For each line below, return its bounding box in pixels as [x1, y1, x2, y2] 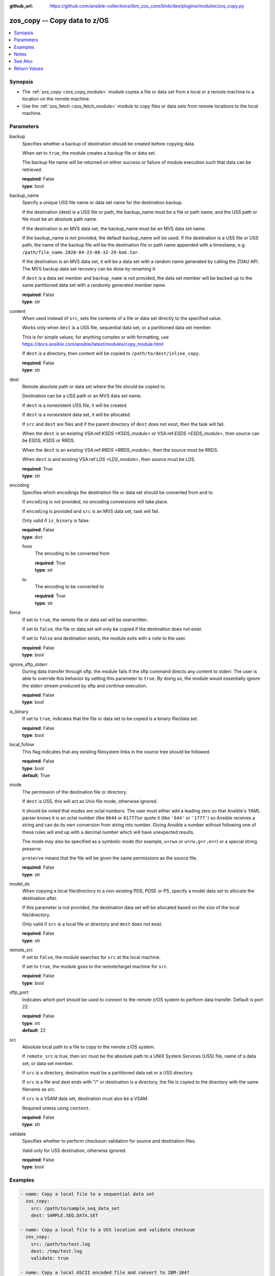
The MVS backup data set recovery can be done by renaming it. [22, 265, 157, 272]
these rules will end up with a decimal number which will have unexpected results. [22, 829, 195, 835]
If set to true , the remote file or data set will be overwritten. [22, 617, 148, 623]
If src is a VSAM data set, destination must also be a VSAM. [22, 1095, 149, 1102]
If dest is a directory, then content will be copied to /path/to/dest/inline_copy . [22, 350, 200, 357]
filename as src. [22, 1086, 56, 1092]
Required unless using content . [22, 1105, 90, 1111]
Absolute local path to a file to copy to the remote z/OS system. [22, 1044, 155, 1050]
